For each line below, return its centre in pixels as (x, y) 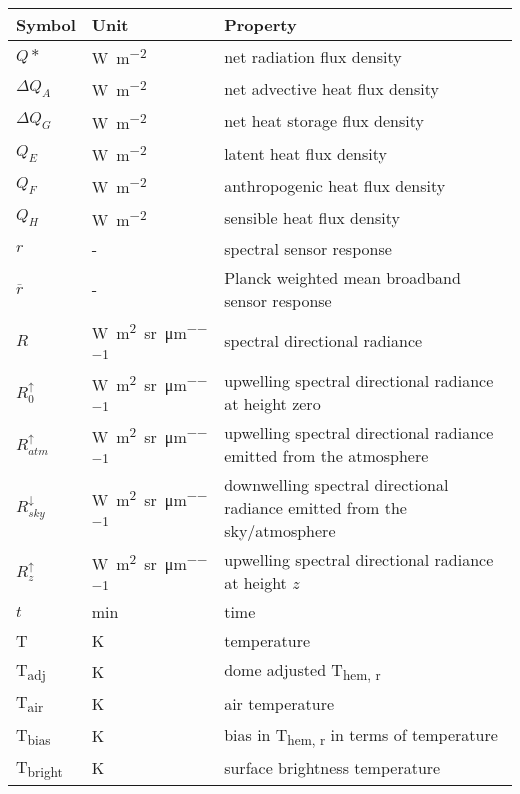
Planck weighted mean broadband (342, 277)
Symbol (46, 24)
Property (260, 24)
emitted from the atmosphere (326, 456)
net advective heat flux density (331, 88)
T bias (33, 735)
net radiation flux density (313, 56)
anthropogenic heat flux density (335, 185)
